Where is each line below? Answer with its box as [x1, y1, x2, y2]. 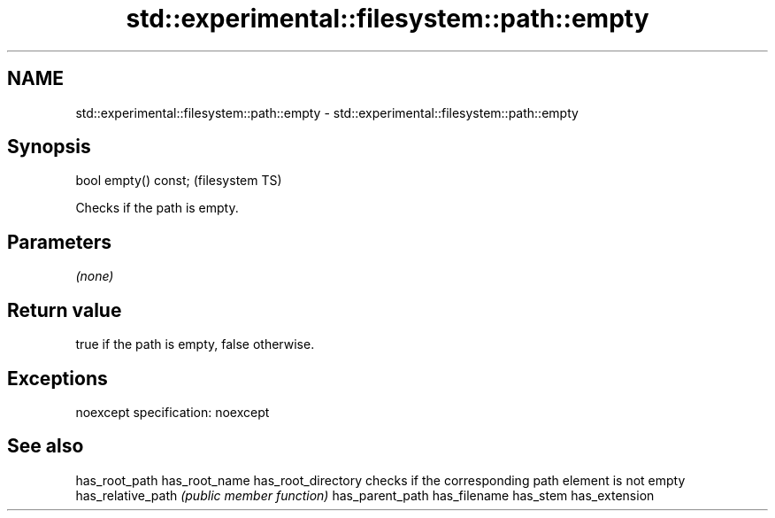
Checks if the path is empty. [75, 200, 239, 216]
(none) [75, 268, 114, 284]
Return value [7, 298, 122, 321]
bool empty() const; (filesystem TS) [75, 173, 282, 189]
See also [7, 435, 84, 458]
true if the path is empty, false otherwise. [75, 336, 315, 352]
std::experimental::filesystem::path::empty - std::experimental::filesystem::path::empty [75, 104, 579, 120]
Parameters [7, 230, 111, 253]
